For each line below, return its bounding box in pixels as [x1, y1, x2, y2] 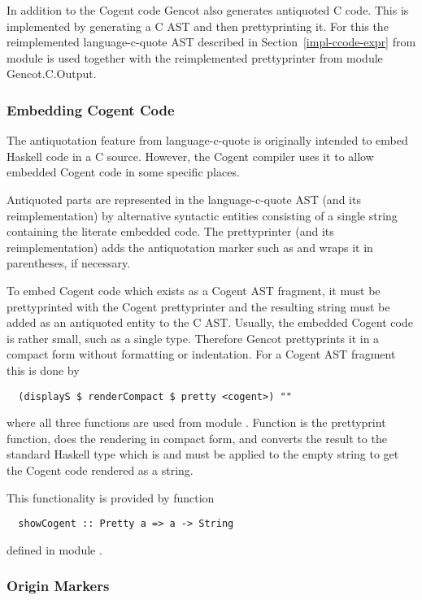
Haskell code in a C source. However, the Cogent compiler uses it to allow [7, 147, 374, 164]
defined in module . [7, 541, 102, 558]
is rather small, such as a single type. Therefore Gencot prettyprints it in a [7, 329, 380, 346]
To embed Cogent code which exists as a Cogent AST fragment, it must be [7, 281, 381, 298]
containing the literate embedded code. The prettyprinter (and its [7, 223, 334, 240]
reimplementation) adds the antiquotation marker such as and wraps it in [7, 238, 373, 255]
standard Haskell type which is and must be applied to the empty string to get [7, 446, 399, 463]
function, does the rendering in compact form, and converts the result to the [7, 429, 387, 446]
